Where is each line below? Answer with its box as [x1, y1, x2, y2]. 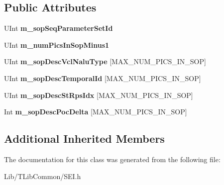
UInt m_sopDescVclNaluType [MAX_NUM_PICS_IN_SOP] [4, 56, 206, 67]
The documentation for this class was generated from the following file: [4, 154, 221, 164]
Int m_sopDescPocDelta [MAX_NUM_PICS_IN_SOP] [4, 106, 187, 117]
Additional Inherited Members [4, 131, 165, 146]
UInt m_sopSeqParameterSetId [4, 23, 113, 33]
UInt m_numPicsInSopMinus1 [4, 39, 110, 50]
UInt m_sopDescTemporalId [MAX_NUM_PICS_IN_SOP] [4, 73, 201, 83]
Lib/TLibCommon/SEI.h [4, 171, 81, 181]
